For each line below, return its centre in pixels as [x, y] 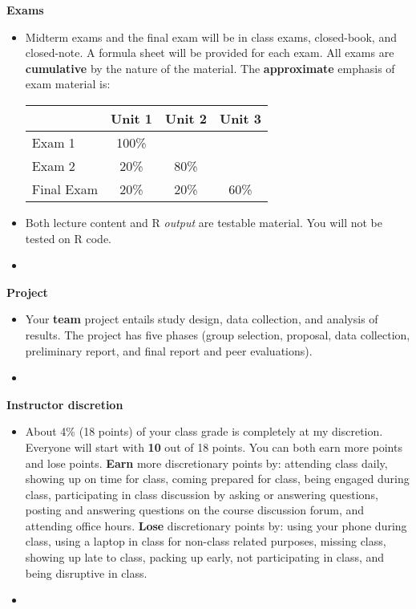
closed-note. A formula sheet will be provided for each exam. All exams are [210, 53]
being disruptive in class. [86, 572]
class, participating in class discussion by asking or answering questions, [202, 494]
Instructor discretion [65, 404]
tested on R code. [68, 238]
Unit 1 [132, 118]
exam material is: [68, 84]
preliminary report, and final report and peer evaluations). [169, 350]
